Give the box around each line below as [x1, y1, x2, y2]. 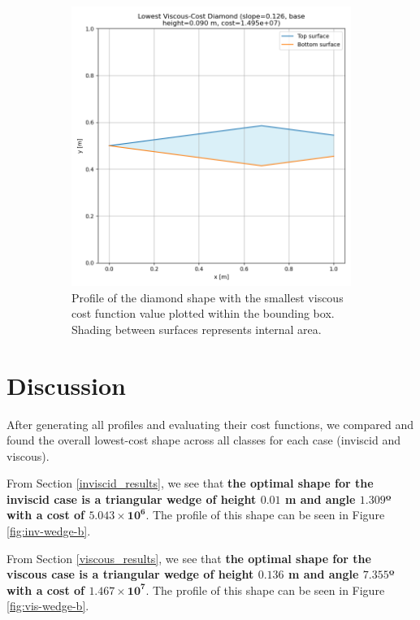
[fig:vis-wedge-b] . [6, 597, 89, 614]
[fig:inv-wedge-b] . [6, 522, 91, 540]
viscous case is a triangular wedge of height [6, 566, 254, 583]
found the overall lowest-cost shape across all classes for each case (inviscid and [6, 431, 401, 449]
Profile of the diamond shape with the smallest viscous [71, 288, 344, 306]
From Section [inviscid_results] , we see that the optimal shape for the [6, 475, 374, 492]
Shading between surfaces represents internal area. [71, 320, 322, 337]
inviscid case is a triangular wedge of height [6, 490, 257, 507]
